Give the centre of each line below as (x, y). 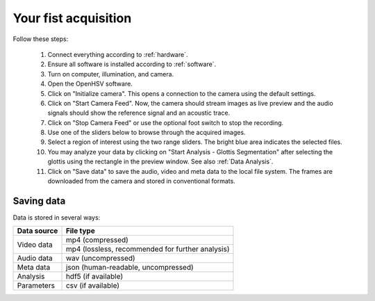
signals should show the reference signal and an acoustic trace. (139, 113)
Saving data (39, 201)
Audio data (35, 259)
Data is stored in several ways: (57, 217)
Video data (35, 245)
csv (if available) (93, 286)
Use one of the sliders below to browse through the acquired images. (147, 133)
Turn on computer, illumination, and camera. (111, 74)
